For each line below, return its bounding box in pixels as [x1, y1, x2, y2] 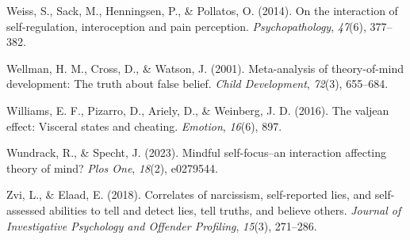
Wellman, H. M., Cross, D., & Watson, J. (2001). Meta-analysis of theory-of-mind [6, 59, 404, 76]
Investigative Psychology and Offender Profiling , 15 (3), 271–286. [6, 217, 317, 234]
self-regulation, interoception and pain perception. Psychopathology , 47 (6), [6, 17, 366, 34]
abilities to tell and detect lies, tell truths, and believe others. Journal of [48, 201, 401, 218]
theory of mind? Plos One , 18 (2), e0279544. [6, 159, 218, 176]
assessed [6, 201, 46, 218]
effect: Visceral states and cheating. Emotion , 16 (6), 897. [6, 117, 282, 134]
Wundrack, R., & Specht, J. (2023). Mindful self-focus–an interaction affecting [6, 144, 387, 161]
